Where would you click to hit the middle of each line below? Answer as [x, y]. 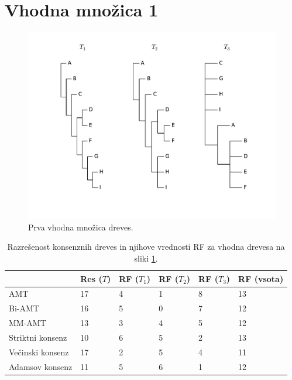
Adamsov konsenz [41, 366]
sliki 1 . [146, 258]
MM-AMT [28, 323]
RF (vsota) [261, 278]
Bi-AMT [24, 308]
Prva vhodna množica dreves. [81, 227]
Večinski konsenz [39, 352]
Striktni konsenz [38, 337]
